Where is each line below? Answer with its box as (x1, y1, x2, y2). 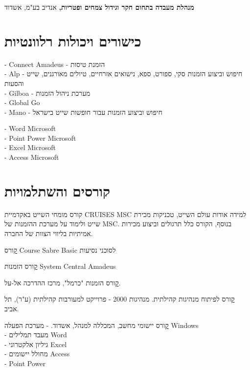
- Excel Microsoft (4, 142, 56, 152)
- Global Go (4, 97, 40, 108)
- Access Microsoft (4, 152, 59, 162)
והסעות (4, 78, 24, 88)
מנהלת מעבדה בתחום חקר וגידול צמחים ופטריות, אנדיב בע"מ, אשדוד (4, 2, 194, 12)
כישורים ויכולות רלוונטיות (4, 30, 141, 50)
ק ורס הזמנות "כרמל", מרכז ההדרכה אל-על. (4, 277, 121, 287)
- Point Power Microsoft (4, 132, 76, 143)
